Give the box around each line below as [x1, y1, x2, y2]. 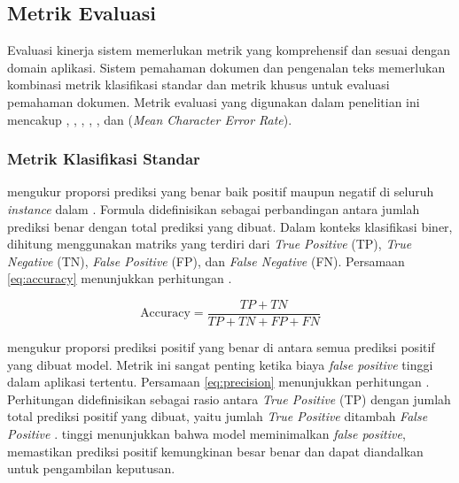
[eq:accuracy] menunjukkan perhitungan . [7, 269, 232, 287]
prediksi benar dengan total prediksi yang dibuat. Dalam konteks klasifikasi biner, [7, 217, 453, 235]
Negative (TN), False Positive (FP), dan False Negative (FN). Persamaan [7, 251, 405, 270]
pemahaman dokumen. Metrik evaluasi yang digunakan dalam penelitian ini [7, 92, 420, 111]
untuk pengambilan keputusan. [7, 459, 175, 478]
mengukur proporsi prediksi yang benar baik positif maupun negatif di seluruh [7, 182, 434, 201]
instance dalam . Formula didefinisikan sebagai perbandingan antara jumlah [7, 199, 420, 218]
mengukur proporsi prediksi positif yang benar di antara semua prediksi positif [7, 338, 435, 356]
